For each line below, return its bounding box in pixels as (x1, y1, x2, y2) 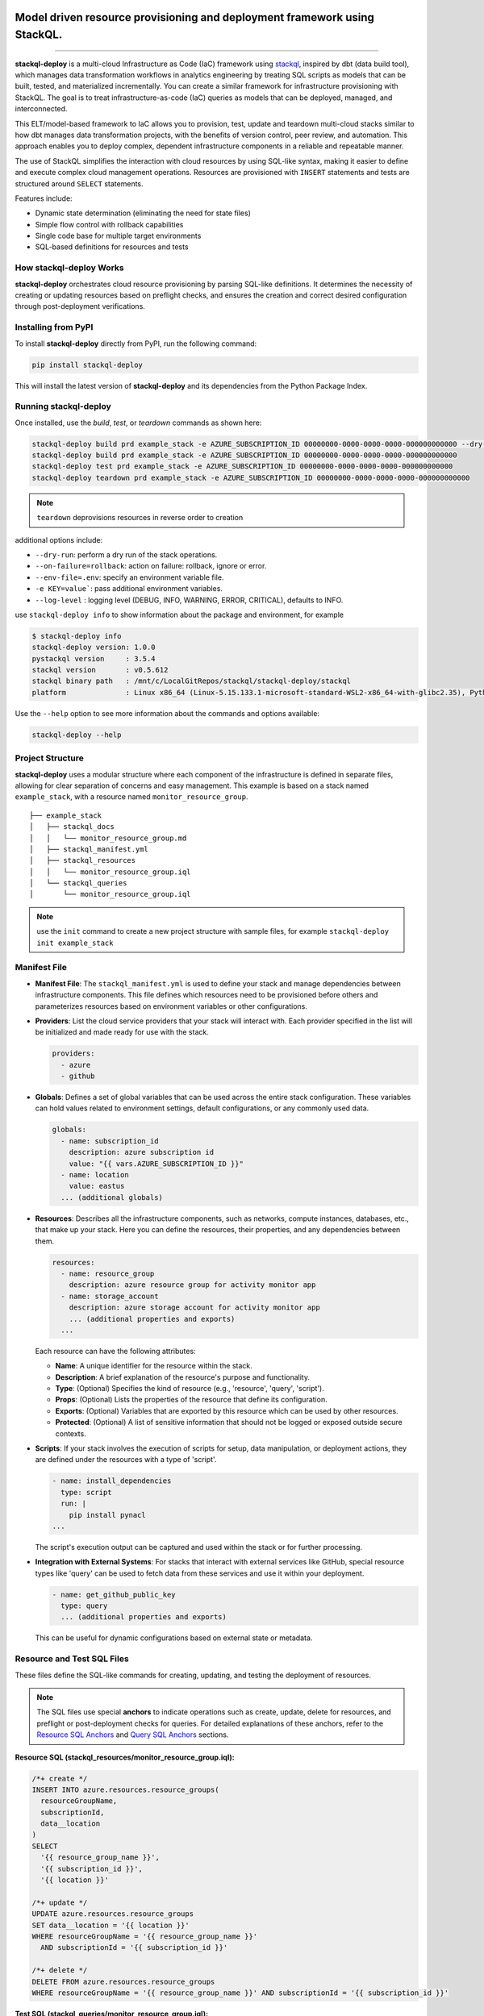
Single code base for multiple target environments (35, 231, 202, 241)
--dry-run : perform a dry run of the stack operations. (35, 549, 218, 560)
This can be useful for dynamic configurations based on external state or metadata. (35, 1633, 313, 1643)
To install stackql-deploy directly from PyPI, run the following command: (15, 339, 257, 348)
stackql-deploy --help (31, 730, 122, 739)
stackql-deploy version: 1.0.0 (31, 643, 156, 652)
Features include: (15, 194, 73, 203)
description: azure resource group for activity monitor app (69, 1281, 316, 1289)
